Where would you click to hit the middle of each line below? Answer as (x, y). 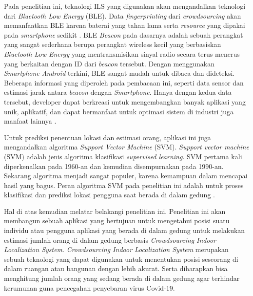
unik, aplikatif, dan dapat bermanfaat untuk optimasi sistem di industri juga (119, 111)
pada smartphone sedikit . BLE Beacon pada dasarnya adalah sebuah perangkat (124, 34)
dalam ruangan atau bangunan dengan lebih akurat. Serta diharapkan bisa (116, 268)
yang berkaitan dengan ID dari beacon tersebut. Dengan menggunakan (109, 63)
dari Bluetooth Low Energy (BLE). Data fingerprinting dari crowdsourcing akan (123, 15)
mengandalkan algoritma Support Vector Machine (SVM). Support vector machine (126, 147)
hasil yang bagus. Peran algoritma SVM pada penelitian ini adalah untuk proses (124, 185)
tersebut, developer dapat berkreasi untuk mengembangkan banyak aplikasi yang (125, 101)
